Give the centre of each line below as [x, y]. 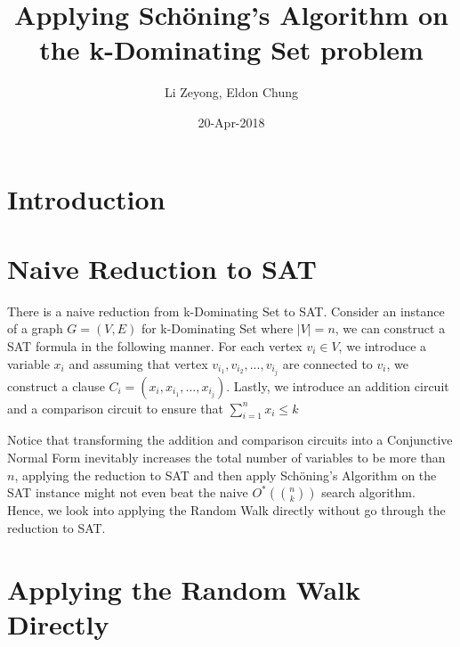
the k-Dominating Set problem [231, 49]
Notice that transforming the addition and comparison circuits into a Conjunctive [230, 440]
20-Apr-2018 [231, 122]
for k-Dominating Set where [217, 328]
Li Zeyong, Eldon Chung [231, 92]
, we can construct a [390, 328]
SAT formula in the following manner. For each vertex [155, 346]
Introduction [86, 198]
